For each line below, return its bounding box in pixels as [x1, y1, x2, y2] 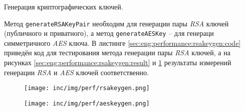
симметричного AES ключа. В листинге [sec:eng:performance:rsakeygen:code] [4, 37, 241, 48]
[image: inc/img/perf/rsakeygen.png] [24, 85, 150, 92]
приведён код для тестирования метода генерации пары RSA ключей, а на [4, 47, 230, 58]
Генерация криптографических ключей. [4, 1, 123, 11]
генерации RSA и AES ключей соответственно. [4, 67, 149, 77]
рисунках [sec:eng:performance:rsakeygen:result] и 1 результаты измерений [4, 57, 231, 68]
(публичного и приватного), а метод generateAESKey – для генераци [4, 28, 214, 38]
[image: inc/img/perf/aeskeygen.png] [24, 100, 150, 107]
